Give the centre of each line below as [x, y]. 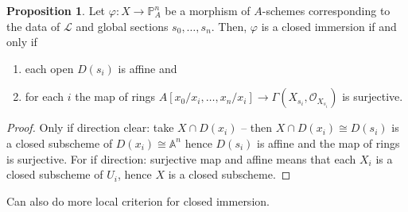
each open [49, 68]
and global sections [122, 26]
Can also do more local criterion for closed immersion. [138, 200]
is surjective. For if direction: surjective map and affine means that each [181, 158]
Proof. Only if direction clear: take [90, 127]
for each [45, 96]
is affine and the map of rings [328, 143]
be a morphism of [208, 10]
